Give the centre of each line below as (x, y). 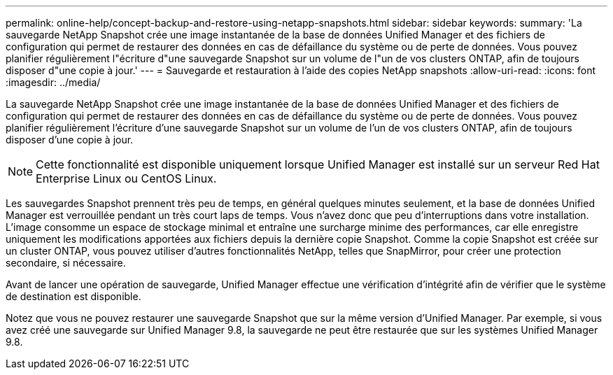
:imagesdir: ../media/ (53, 82)
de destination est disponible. (73, 296)
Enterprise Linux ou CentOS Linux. (126, 178)
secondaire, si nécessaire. (66, 263)
